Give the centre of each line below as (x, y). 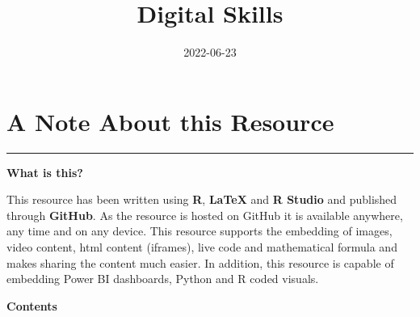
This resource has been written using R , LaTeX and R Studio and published (202, 199)
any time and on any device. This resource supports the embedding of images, (199, 231)
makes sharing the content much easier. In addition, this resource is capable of (200, 262)
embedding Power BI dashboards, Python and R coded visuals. (163, 279)
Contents (32, 305)
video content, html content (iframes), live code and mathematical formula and (202, 247)
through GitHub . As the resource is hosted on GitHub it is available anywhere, (205, 215)
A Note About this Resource (170, 121)
